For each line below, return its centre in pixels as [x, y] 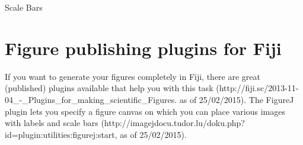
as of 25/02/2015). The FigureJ [237, 99]
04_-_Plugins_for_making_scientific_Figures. [91, 99]
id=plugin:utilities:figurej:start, [61, 134]
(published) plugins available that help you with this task [109, 88]
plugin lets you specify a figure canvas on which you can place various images [145, 111]
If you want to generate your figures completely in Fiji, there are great [133, 76]
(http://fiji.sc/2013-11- [257, 88]
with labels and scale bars [52, 123]
